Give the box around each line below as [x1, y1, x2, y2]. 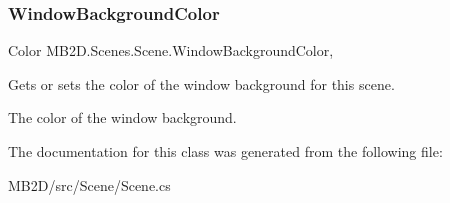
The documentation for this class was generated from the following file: [8, 141, 443, 161]
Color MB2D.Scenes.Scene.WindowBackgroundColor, [8, 40, 334, 61]
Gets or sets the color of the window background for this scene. [8, 73, 395, 94]
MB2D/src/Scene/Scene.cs [8, 174, 171, 195]
